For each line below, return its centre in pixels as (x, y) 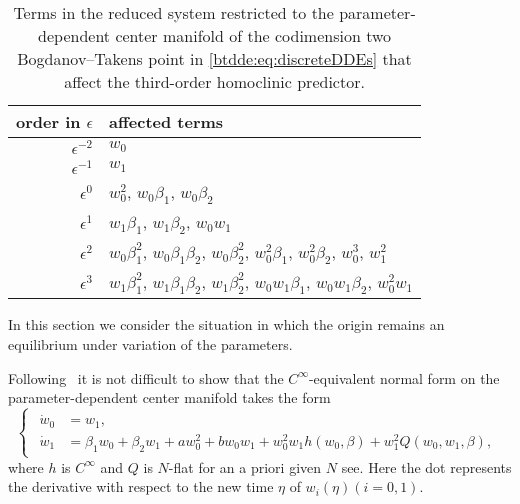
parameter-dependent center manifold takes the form (169, 397)
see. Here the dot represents (426, 466)
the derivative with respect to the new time (141, 486)
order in (48, 121)
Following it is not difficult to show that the (146, 377)
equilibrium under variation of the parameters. (150, 343)
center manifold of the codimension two (253, 35)
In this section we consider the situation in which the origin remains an (226, 324)
